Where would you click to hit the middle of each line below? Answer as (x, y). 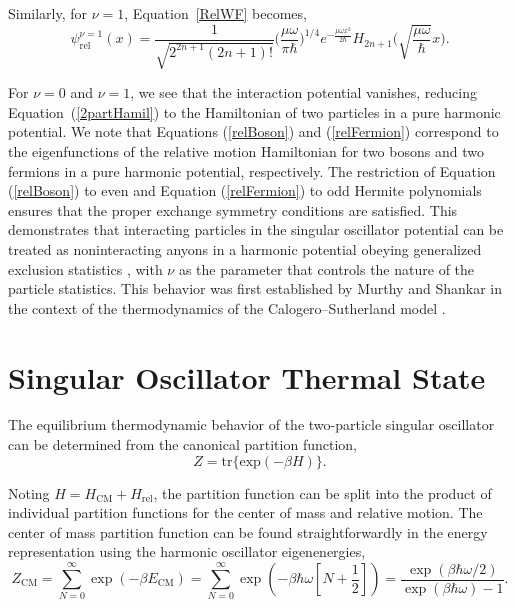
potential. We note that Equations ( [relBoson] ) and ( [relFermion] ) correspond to (253, 131)
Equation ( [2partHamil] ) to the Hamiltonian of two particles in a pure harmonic (254, 111)
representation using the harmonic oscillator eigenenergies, (187, 551)
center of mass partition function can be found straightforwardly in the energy (248, 531)
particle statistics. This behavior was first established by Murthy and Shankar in (255, 288)
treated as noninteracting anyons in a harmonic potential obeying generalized (245, 248)
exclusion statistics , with (85, 268)
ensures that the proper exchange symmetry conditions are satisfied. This (233, 209)
